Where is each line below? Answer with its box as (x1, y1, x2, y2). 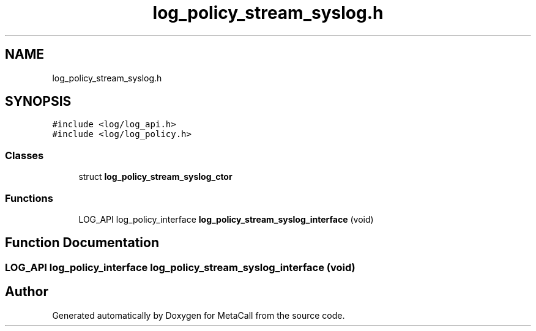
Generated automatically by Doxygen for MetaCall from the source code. (52, 310, 345, 321)
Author (5, 284, 48, 300)
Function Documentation (5, 235, 159, 251)
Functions (5, 192, 53, 204)
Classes (5, 149, 44, 162)
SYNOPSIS (5, 94, 72, 110)
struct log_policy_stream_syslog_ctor (78, 171, 233, 182)
